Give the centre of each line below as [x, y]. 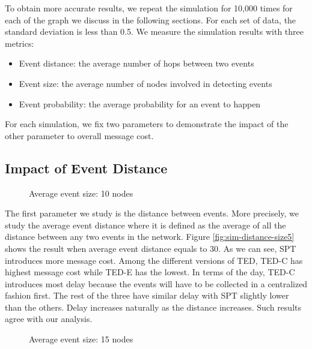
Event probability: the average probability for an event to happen [140, 103]
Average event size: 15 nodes [81, 339]
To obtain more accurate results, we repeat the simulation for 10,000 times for [149, 8]
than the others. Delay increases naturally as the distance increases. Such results [153, 307]
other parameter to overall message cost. [79, 135]
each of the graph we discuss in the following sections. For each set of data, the [151, 19]
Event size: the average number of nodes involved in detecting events [145, 83]
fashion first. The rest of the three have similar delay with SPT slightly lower [147, 295]
